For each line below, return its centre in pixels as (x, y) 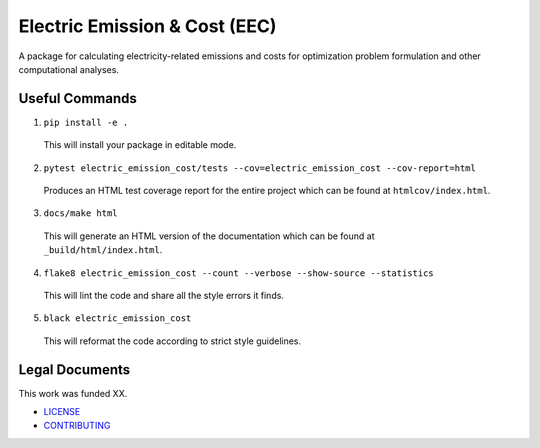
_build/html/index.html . (103, 250)
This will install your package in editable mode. (140, 145)
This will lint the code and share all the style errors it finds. (164, 295)
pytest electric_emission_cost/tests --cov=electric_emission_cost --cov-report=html (260, 168)
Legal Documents (74, 369)
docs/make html (81, 213)
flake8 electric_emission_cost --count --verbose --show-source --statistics (238, 273)
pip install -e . (86, 122)
